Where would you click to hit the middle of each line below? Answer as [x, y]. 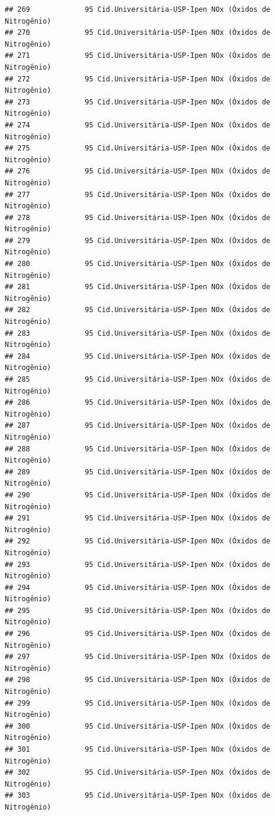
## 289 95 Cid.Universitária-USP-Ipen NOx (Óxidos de [138, 472]
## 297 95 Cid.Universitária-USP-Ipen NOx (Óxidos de [138, 657]
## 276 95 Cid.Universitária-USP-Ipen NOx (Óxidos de [138, 171]
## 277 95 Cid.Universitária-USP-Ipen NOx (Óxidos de [138, 194]
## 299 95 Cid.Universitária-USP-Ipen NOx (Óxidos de [138, 703]
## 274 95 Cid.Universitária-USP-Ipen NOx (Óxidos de [138, 125]
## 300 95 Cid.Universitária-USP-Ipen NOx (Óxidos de [138, 726]
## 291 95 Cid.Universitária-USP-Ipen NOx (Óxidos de [138, 518]
